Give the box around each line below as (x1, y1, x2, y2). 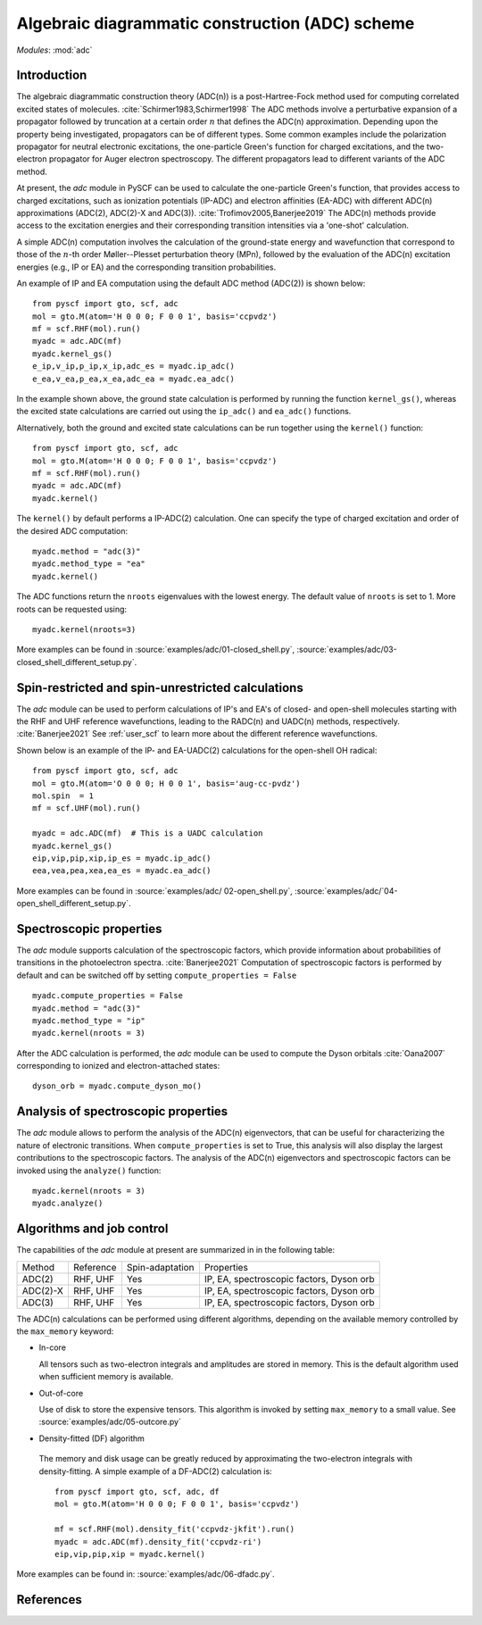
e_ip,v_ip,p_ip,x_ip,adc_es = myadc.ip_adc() (32, 362, 236, 371)
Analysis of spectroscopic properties (16, 1104, 229, 1120)
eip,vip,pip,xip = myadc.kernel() (54, 1549, 205, 1559)
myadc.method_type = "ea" (32, 559, 146, 569)
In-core (38, 1342, 67, 1353)
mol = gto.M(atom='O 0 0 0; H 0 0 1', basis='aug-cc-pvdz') (32, 778, 301, 788)
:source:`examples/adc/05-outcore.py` (38, 1416, 182, 1428)
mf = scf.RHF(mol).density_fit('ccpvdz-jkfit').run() (54, 1524, 295, 1535)
